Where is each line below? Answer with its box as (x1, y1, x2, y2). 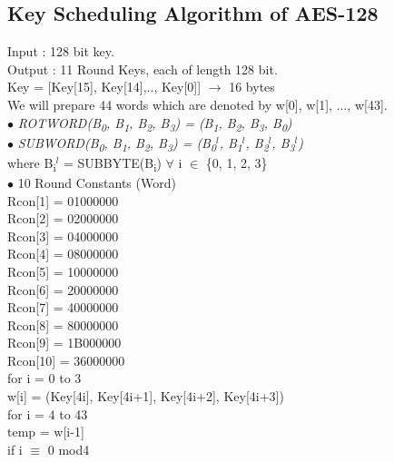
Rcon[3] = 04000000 (7, 226, 119, 245)
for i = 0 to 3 (7, 369, 82, 388)
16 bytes (229, 77, 275, 96)
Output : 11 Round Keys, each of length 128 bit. (7, 59, 278, 78)
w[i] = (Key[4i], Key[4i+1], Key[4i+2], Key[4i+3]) (7, 387, 284, 406)
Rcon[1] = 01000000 (7, 191, 119, 210)
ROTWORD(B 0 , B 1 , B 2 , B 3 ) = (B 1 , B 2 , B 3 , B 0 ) (17, 113, 292, 134)
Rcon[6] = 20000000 (7, 280, 119, 299)
